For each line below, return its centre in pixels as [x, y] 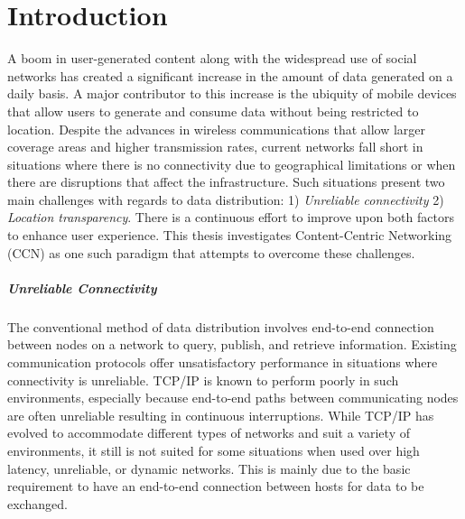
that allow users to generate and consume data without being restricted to [213, 111]
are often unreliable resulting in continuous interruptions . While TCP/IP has [221, 415]
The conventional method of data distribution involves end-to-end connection [221, 326]
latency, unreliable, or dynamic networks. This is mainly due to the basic [209, 468]
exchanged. [37, 503]
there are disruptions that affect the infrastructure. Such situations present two [226, 182]
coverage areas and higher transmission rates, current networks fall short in [215, 147]
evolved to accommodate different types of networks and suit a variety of [209, 433]
